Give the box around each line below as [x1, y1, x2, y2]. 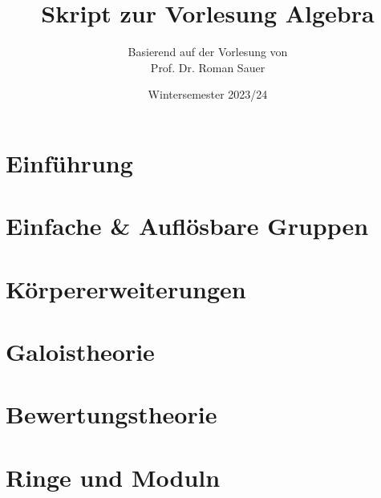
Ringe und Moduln [6, 460, 221, 493]
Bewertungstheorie [6, 398, 217, 431]
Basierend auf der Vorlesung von [128, 43, 288, 60]
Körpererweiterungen [6, 272, 246, 305]
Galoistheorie [6, 335, 155, 368]
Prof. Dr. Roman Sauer [150, 59, 265, 75]
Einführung [6, 146, 133, 179]
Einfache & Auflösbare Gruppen [6, 209, 369, 242]
